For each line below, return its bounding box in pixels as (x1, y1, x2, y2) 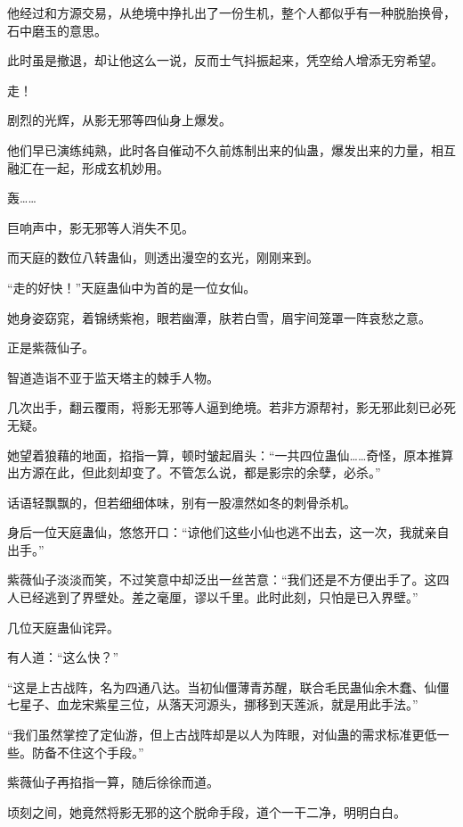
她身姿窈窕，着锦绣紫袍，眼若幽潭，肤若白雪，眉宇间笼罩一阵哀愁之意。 (7, 308, 431, 327)
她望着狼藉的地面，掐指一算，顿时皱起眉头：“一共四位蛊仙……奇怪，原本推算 (7, 445, 454, 464)
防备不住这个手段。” (31, 742, 144, 761)
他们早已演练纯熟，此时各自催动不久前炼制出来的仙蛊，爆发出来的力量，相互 (7, 140, 456, 159)
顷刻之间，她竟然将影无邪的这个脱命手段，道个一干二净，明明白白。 (7, 802, 406, 821)
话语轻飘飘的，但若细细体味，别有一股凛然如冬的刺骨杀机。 (7, 492, 356, 511)
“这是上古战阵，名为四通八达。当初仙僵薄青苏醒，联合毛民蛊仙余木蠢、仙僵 (7, 677, 450, 696)
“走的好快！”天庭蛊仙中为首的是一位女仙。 (7, 277, 256, 296)
